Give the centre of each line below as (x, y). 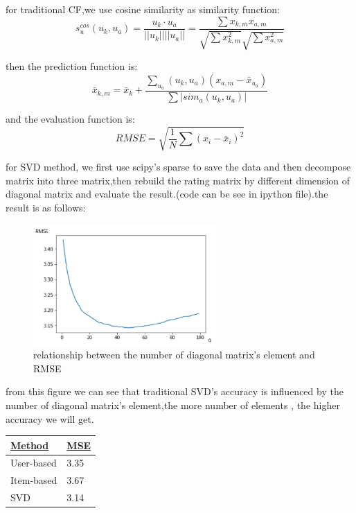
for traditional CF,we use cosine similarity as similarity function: (143, 9)
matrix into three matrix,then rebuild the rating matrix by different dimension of (178, 180)
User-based (34, 463)
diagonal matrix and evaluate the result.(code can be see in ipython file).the (167, 194)
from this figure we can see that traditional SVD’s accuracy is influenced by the (175, 391)
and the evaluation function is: (70, 119)
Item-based (34, 480)
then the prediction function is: (72, 66)
